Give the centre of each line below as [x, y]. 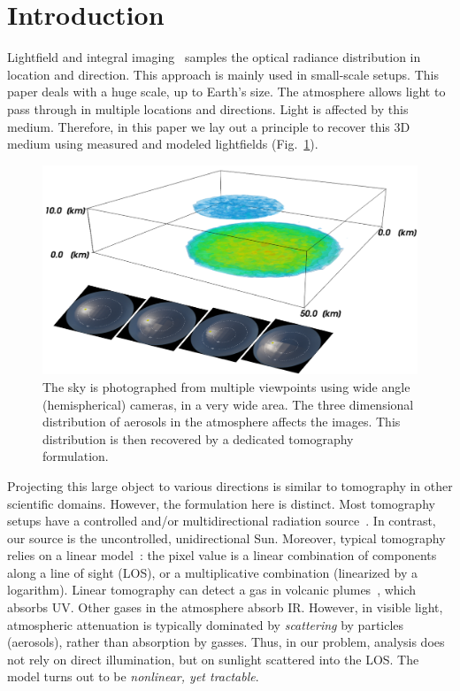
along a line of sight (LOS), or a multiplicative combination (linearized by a [212, 572]
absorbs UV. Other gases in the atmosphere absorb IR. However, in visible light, [225, 607]
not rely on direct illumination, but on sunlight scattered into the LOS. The [213, 659]
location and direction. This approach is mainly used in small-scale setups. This [223, 74]
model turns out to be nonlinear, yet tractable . [133, 676]
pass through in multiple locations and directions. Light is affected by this [208, 108]
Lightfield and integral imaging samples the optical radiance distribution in [214, 57]
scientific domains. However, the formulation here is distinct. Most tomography [221, 503]
